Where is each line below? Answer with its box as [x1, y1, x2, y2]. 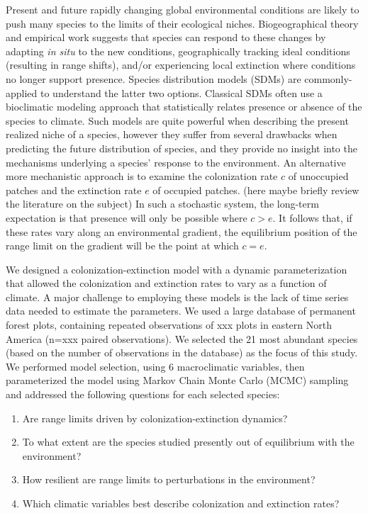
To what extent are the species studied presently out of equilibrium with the [22, 434, 355, 449]
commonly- [304, 71, 352, 86]
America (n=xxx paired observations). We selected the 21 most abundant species [6, 331, 358, 346]
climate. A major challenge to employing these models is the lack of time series [6, 289, 349, 304]
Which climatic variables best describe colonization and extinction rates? [22, 496, 340, 510]
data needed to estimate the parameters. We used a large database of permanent [6, 303, 356, 318]
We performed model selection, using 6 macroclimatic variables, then [6, 359, 305, 373]
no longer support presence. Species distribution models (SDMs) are [6, 71, 301, 86]
